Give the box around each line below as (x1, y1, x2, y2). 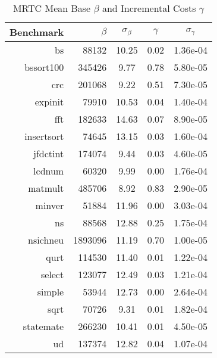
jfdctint (33, 147, 64, 160)
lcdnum (33, 164, 64, 178)
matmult (28, 181, 64, 195)
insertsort (24, 129, 64, 143)
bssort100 (24, 60, 64, 74)
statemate (23, 319, 64, 333)
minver (35, 198, 64, 212)
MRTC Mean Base (12, 1, 91, 15)
